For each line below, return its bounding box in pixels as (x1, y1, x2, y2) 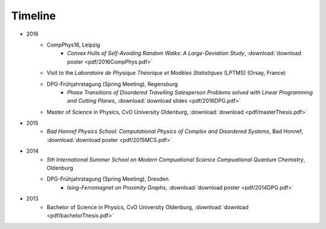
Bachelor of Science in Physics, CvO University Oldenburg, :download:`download (46, 203, 249, 211)
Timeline (11, 9, 56, 22)
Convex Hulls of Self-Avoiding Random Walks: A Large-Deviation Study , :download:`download (67, 50, 302, 57)
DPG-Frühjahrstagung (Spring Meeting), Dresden (46, 175, 169, 182)
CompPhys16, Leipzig (46, 41, 101, 48)
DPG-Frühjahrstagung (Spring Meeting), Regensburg (46, 80, 178, 88)
